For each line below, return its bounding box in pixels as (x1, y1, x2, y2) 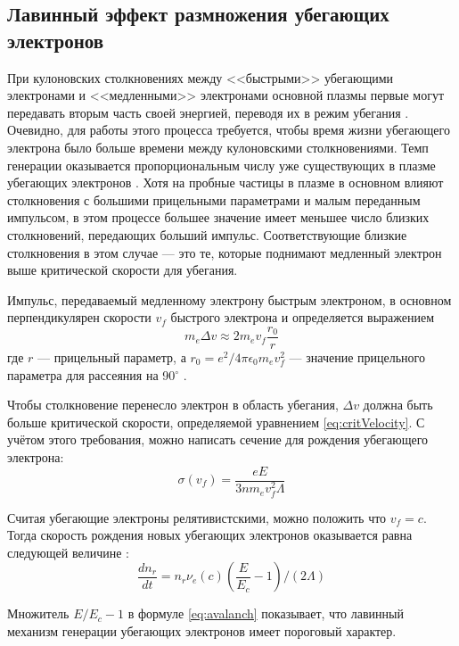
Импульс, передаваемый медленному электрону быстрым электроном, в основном (7, 290, 452, 309)
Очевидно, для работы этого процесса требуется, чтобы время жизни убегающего (7, 120, 450, 139)
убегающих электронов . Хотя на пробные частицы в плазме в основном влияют (7, 173, 444, 192)
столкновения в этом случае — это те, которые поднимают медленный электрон (7, 243, 442, 261)
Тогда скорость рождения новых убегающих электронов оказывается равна (7, 526, 413, 544)
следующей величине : (7, 542, 129, 561)
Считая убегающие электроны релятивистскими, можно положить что (7, 508, 387, 526)
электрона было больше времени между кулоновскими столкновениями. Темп (7, 137, 429, 156)
